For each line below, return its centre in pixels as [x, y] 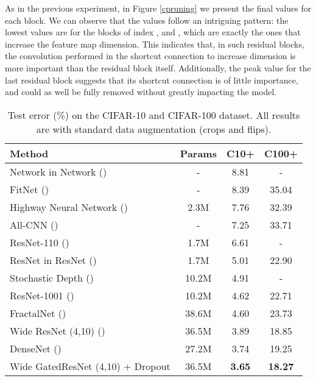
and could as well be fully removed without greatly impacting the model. [141, 92]
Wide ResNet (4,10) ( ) [58, 330]
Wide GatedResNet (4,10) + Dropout [90, 366]
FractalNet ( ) [38, 313]
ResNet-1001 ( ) [42, 295]
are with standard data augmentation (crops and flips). [154, 129]
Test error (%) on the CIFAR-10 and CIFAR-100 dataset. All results [154, 115]
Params [198, 153]
